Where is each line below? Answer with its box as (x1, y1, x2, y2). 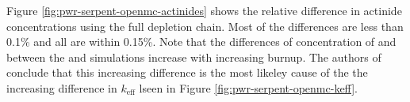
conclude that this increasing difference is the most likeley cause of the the (6, 64, 368, 81)
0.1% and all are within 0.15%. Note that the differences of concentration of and (6, 33, 397, 50)
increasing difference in (6, 79, 117, 96)
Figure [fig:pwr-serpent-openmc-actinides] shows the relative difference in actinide (6, 2, 402, 18)
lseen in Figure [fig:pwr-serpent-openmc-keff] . (139, 79, 358, 96)
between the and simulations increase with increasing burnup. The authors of (6, 48, 381, 65)
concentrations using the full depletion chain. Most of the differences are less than (6, 17, 404, 34)
